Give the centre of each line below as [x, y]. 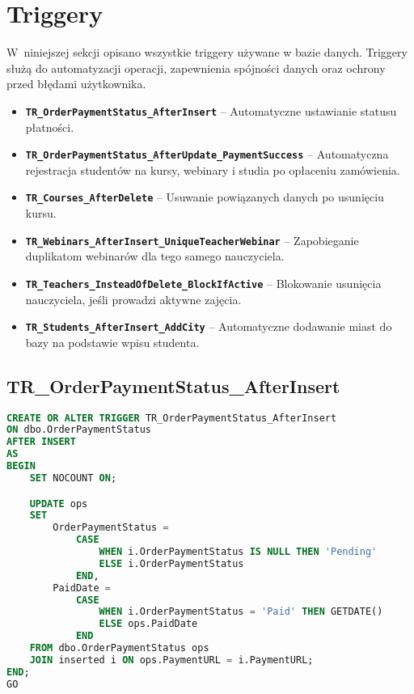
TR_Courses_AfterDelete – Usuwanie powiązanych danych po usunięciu [205, 197]
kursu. [41, 213]
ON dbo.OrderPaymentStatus [79, 430]
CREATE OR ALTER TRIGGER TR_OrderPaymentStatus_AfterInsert [172, 418]
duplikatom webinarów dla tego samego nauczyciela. [155, 256]
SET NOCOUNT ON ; [73, 478]
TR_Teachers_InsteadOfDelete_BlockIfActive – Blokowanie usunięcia [203, 283]
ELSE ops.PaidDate [148, 624]
